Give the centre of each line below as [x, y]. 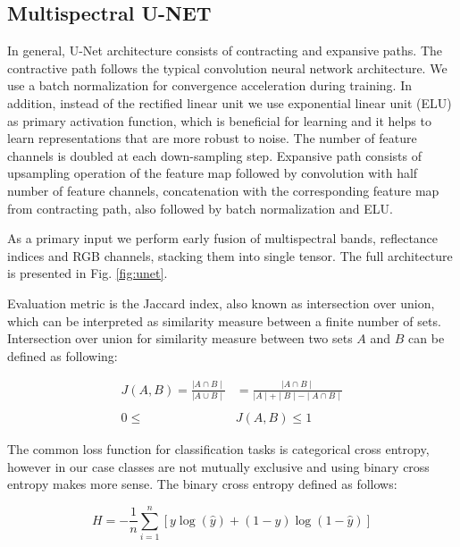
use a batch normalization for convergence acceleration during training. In [210, 85]
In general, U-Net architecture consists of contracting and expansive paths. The [225, 50]
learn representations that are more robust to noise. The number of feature [212, 138]
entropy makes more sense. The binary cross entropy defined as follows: [202, 484]
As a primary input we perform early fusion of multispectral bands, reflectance [223, 238]
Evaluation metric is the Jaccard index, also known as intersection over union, [221, 303]
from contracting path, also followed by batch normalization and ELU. [200, 208]
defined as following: [63, 355]
